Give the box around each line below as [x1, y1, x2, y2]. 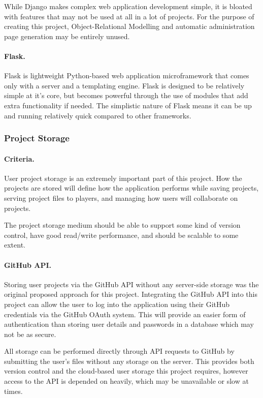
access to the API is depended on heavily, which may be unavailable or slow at [4, 376, 249, 386]
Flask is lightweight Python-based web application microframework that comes [4, 70, 249, 81]
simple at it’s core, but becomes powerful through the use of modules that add [4, 90, 248, 101]
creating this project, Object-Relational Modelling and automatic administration [4, 21, 255, 32]
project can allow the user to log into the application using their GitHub [4, 298, 230, 309]
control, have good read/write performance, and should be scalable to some [4, 229, 239, 240]
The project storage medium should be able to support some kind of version [4, 220, 241, 230]
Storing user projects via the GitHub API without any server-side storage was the [4, 279, 259, 289]
